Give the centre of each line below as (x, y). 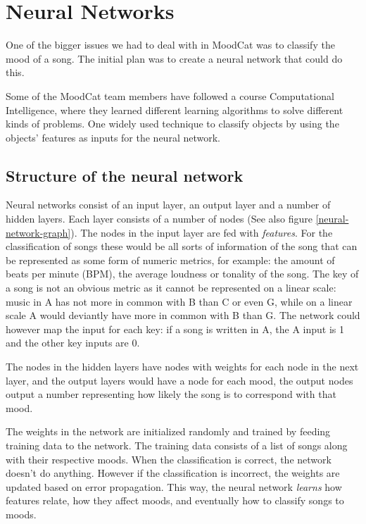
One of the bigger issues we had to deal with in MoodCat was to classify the (170, 45)
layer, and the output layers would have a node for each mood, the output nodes (179, 380)
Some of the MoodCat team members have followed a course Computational (170, 95)
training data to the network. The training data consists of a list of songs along (177, 445)
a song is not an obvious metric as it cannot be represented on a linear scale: (171, 288)
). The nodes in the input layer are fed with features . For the (202, 232)
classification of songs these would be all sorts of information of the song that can (182, 246)
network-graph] (38, 232)
